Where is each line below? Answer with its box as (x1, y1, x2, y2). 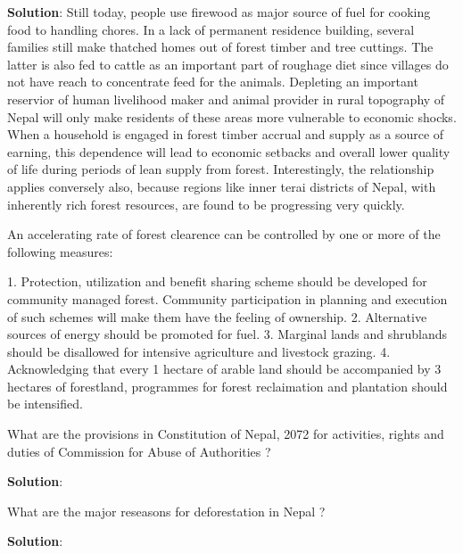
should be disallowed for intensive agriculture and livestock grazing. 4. (7, 342, 391, 360)
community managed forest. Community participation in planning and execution (7, 289, 448, 308)
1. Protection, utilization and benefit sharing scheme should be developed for (7, 272, 427, 291)
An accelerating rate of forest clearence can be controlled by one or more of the (7, 225, 441, 243)
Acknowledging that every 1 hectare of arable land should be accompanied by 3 (7, 359, 442, 378)
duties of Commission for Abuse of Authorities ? (7, 442, 271, 460)
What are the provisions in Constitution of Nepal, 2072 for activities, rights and (7, 425, 444, 443)
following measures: (7, 242, 113, 260)
